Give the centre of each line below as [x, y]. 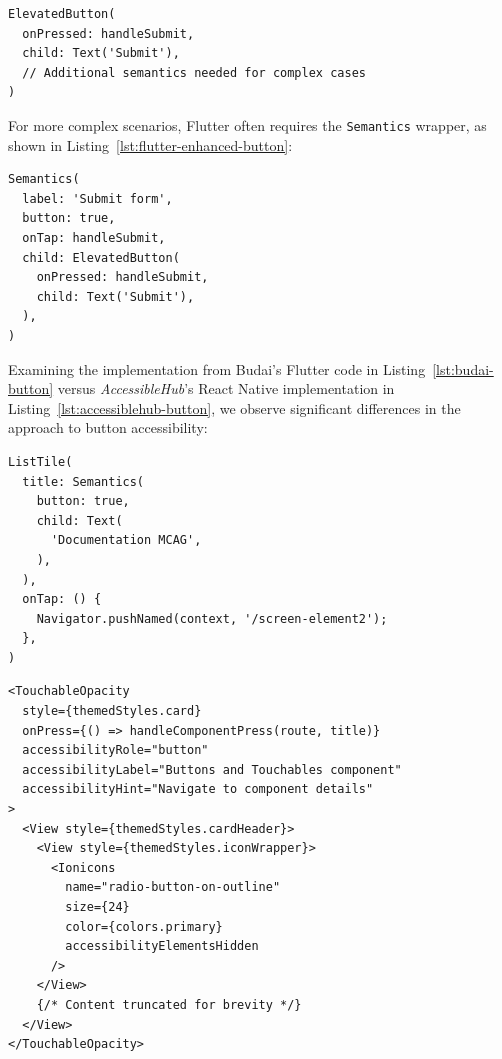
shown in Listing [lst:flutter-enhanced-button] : [150, 144]
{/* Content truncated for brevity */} [169, 1004]
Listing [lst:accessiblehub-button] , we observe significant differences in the [234, 407]
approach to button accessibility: [108, 427]
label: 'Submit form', [97, 198]
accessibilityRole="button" [115, 750]
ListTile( [40, 461]
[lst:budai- [463, 368]
